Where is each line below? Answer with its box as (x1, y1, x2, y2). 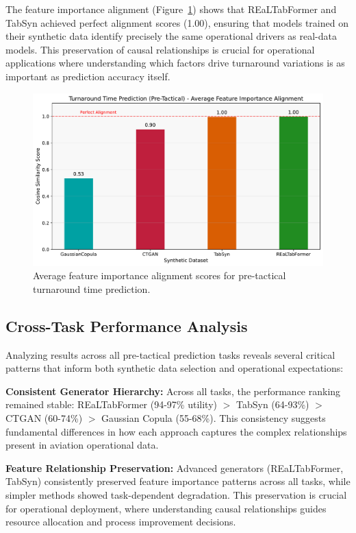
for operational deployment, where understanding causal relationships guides (5, 501, 327, 515)
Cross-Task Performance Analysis (5, 315, 248, 336)
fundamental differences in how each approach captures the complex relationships (5, 424, 347, 438)
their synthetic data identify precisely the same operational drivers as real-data (5, 29, 338, 43)
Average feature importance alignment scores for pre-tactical (33, 268, 286, 283)
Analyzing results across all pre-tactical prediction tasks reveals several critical (5, 347, 335, 362)
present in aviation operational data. (5, 438, 159, 452)
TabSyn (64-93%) (236, 397, 309, 412)
